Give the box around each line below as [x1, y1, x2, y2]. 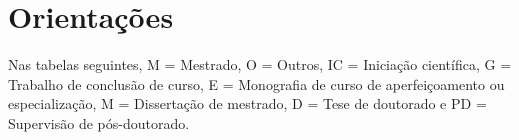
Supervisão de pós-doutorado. [8, 112, 190, 133]
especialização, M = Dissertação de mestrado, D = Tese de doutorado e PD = [8, 93, 487, 114]
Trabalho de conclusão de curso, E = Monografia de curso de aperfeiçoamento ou [8, 73, 505, 94]
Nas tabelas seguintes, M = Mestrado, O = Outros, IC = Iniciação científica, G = [8, 54, 512, 75]
